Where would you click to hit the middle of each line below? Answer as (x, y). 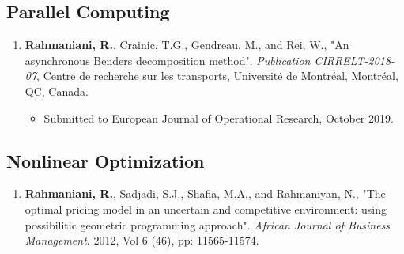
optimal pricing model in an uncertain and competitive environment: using (206, 209)
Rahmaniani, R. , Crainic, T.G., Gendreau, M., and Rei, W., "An (187, 45)
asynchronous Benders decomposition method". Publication (168, 60)
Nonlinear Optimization (106, 160)
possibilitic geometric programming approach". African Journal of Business (208, 224)
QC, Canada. (57, 91)
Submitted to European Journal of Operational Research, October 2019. (219, 118)
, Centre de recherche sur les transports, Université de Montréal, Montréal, (217, 76)
